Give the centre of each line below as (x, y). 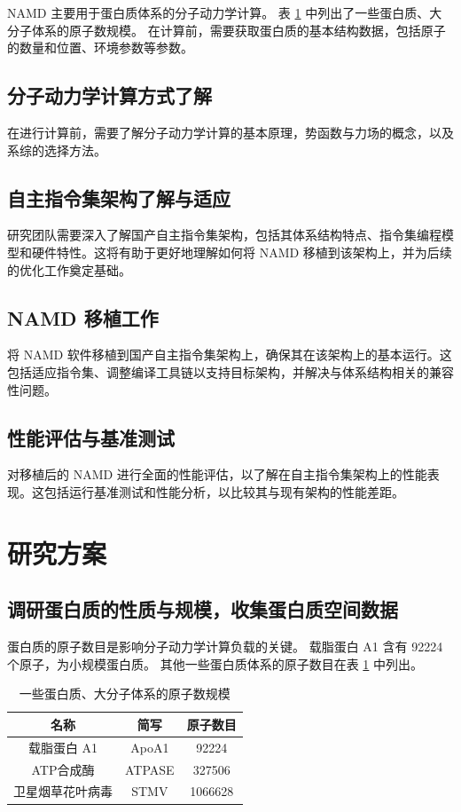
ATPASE (150, 769)
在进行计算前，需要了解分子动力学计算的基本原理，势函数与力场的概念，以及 (230, 132)
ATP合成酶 (63, 769)
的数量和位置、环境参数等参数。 (100, 47)
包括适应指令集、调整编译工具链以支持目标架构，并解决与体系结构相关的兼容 (230, 371)
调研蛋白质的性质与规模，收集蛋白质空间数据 (203, 609)
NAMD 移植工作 (83, 317)
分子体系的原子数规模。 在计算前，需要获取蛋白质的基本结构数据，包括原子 (227, 30)
